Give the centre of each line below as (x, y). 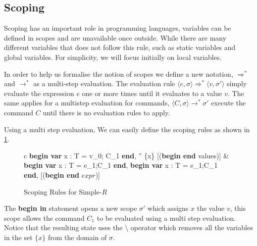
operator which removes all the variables (192, 227)
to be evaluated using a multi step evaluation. (166, 218)
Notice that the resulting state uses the (63, 227)
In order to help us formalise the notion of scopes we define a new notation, (119, 74)
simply (237, 83)
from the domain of (77, 237)
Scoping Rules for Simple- (63, 191)
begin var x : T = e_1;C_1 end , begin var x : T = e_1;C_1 (121, 165)
